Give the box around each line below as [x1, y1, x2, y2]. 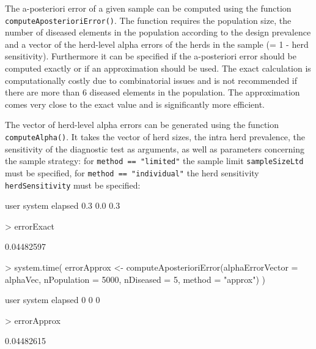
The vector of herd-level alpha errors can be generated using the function [5, 118, 279, 131]
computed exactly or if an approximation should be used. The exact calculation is [5, 62, 311, 75]
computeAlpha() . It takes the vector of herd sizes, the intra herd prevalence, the [5, 130, 306, 143]
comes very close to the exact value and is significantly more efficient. [5, 97, 265, 110]
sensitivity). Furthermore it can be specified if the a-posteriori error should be [5, 50, 296, 62]
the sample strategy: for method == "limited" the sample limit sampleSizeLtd [5, 154, 304, 167]
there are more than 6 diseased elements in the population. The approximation [5, 86, 300, 99]
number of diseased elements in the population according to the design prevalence [5, 26, 311, 39]
